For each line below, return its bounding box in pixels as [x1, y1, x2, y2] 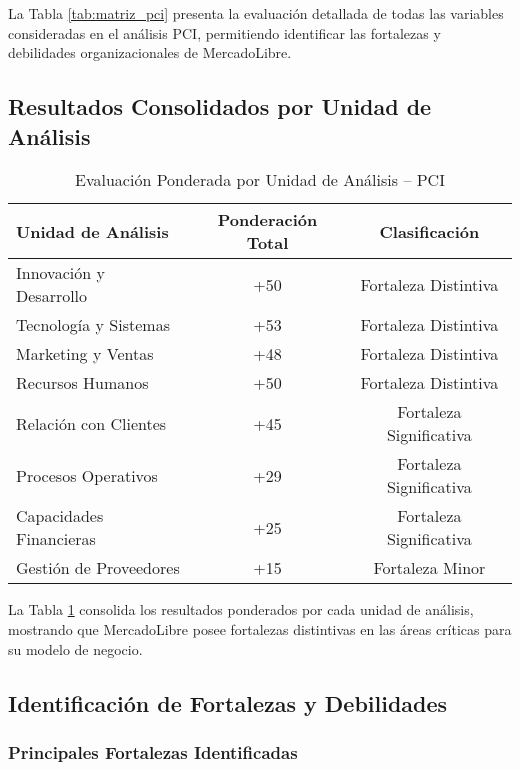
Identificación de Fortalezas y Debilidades [8, 687, 448, 718]
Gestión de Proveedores [16, 556, 180, 580]
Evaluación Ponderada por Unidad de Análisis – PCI [75, 168, 445, 192]
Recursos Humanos [16, 371, 149, 395]
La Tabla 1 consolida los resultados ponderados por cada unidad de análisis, [8, 599, 474, 620]
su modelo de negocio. [8, 638, 143, 659]
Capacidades [16, 504, 104, 528]
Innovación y [16, 261, 105, 285]
